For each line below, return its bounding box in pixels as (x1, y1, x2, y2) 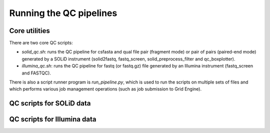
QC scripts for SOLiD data (9, 99, 91, 107)
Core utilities (9, 26, 50, 35)
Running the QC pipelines (9, 7, 117, 18)
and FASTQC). (21, 70, 51, 76)
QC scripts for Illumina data (9, 115, 96, 123)
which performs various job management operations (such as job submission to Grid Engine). (9, 86, 202, 92)
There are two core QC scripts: (9, 40, 73, 46)
